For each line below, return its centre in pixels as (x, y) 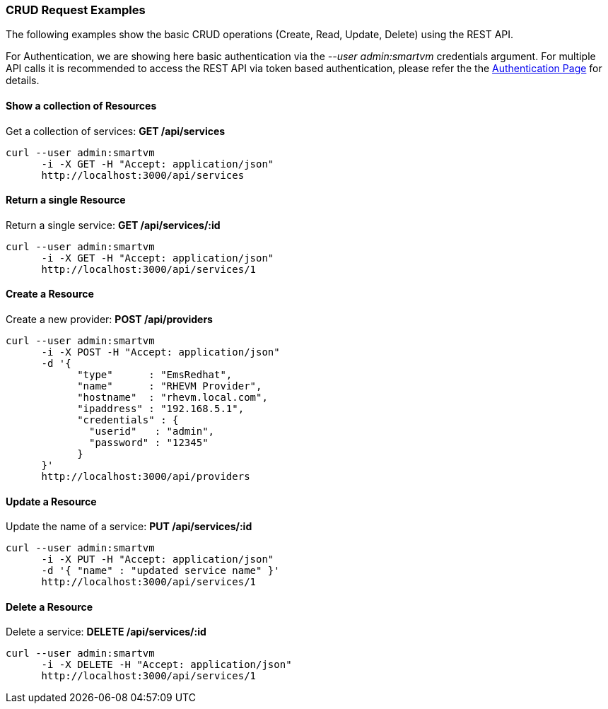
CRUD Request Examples (76, 10)
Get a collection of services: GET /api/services (116, 131)
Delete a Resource (49, 607)
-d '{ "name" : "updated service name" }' (160, 571)
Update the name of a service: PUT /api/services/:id (129, 527)
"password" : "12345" (149, 443)
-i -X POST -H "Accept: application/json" (160, 352)
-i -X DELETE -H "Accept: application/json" (166, 665)
